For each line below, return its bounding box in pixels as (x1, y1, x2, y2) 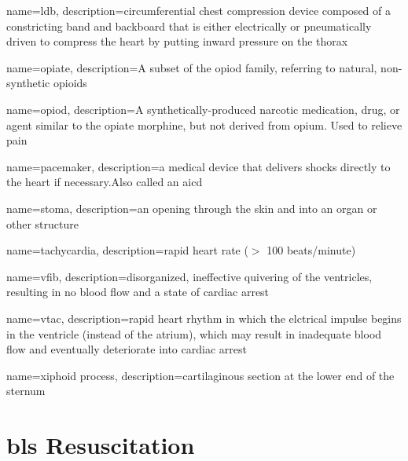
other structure (6, 215, 79, 232)
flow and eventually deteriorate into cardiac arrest (6, 341, 247, 357)
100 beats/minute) (266, 242, 356, 258)
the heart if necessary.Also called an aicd (6, 174, 203, 190)
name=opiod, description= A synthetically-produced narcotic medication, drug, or (6, 101, 400, 117)
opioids (53, 75, 87, 91)
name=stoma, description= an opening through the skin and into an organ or (6, 199, 377, 216)
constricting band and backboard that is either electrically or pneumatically (6, 17, 372, 34)
